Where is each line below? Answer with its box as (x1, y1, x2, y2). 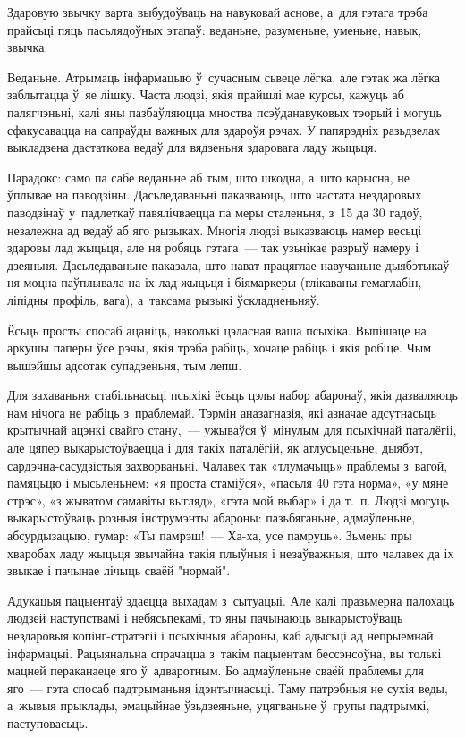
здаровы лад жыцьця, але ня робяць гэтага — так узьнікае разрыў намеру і (7, 238, 419, 257)
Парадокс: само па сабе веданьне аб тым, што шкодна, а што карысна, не (7, 167, 410, 186)
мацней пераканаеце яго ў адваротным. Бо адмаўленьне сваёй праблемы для (7, 661, 424, 680)
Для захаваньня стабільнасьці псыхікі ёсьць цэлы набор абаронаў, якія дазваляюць (7, 386, 458, 404)
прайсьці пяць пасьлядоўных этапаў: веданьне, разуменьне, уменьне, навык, (7, 20, 422, 38)
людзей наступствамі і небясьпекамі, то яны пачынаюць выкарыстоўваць (7, 608, 403, 627)
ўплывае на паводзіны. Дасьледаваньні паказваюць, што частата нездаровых (7, 185, 422, 204)
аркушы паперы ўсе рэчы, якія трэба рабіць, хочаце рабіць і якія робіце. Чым (7, 338, 432, 357)
